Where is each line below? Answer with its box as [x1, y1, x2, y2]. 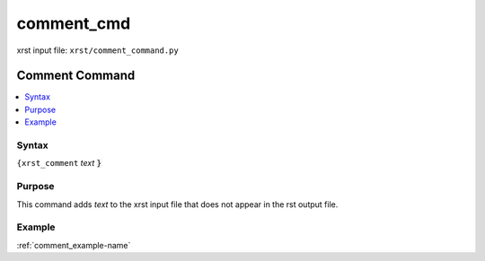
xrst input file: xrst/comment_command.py [16, 45, 179, 56]
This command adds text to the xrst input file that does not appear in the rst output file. [16, 198, 339, 210]
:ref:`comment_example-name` [16, 239, 131, 250]
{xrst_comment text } [16, 158, 102, 169]
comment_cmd [16, 13, 131, 33]
